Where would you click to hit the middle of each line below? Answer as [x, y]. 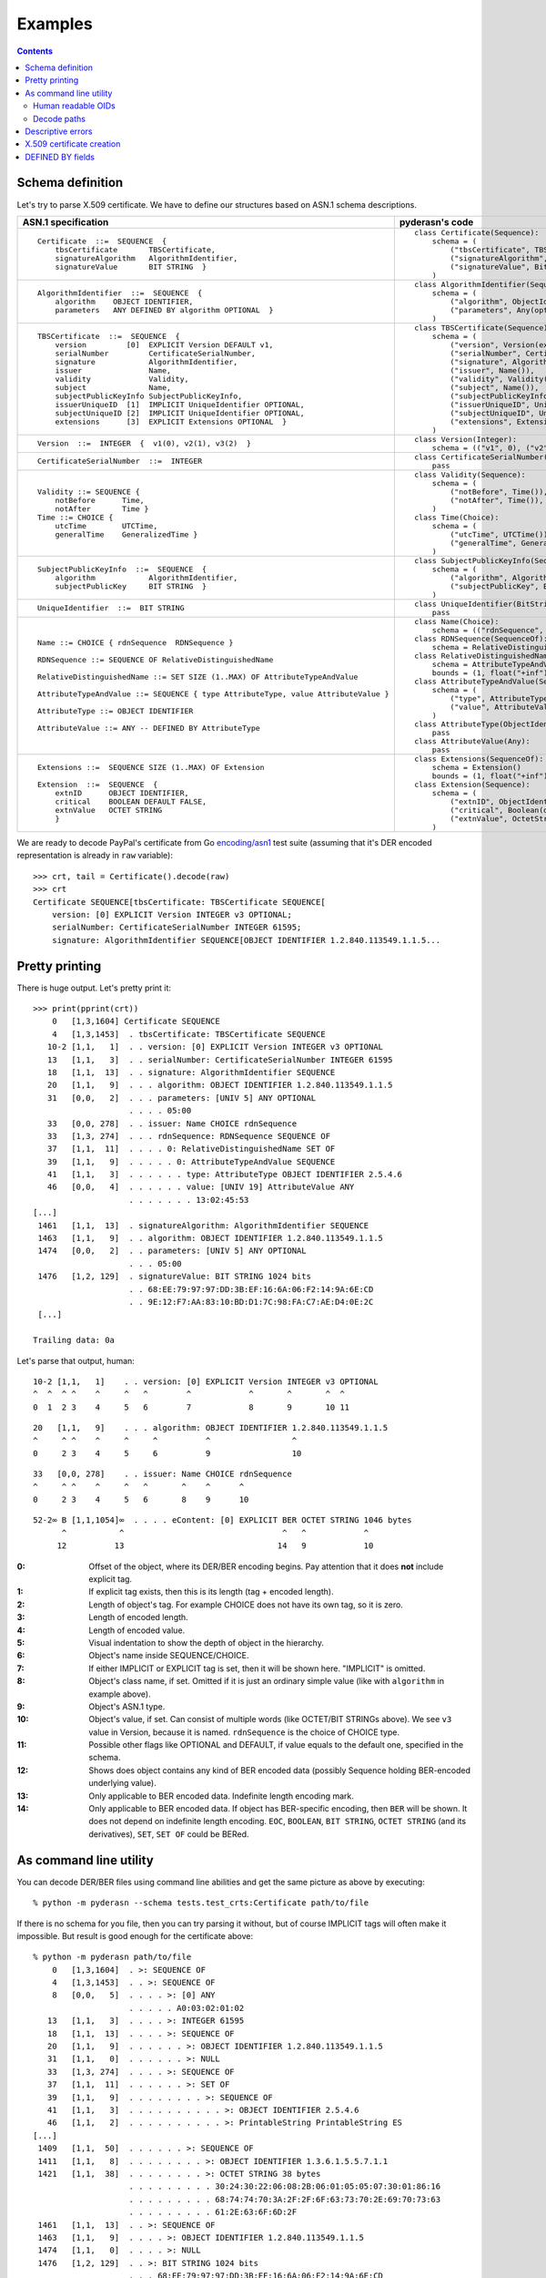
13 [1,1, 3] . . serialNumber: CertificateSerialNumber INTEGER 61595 [220, 1060]
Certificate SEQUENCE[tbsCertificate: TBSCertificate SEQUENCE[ [180, 902]
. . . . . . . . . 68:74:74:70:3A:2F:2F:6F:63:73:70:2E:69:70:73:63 [285, 2199]
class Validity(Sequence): [470, 474]
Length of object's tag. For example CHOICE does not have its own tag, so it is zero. [246, 1605]
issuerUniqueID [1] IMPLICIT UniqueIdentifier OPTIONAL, [180, 404]
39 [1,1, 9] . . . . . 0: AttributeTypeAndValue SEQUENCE [191, 1161]
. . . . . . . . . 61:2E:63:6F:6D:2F [213, 2212]
